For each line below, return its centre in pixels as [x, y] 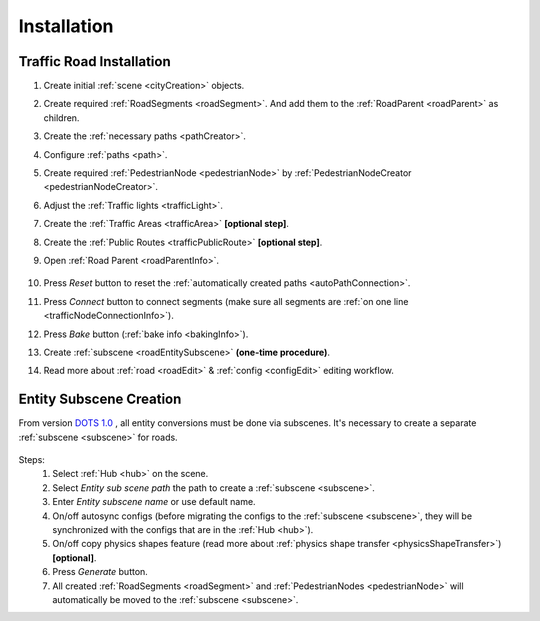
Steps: [31, 459]
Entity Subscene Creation [100, 399]
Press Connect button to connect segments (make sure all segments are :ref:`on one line [226, 301]
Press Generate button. [100, 572]
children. [61, 117]
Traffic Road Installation [94, 61]
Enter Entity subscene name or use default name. [154, 502]
